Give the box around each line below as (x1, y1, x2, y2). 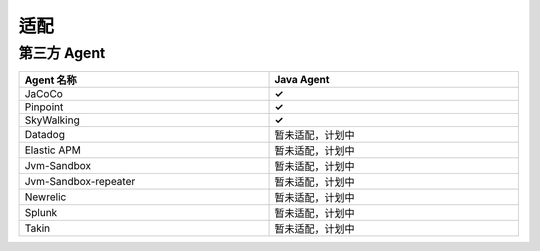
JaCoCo (24, 87, 64, 101)
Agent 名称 (24, 73, 77, 87)
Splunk (24, 206, 58, 220)
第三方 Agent (18, 44, 106, 62)
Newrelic (24, 190, 67, 204)
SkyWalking (24, 113, 80, 127)
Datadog (24, 128, 65, 142)
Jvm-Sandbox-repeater (24, 175, 136, 189)
